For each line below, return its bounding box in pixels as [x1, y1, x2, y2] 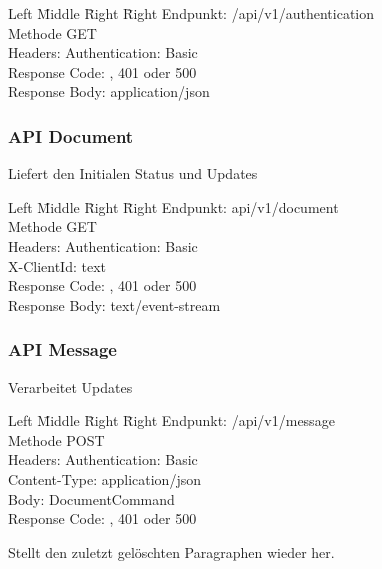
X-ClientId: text [8, 255, 106, 276]
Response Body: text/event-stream [8, 294, 221, 315]
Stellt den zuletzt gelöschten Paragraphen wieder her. [8, 541, 335, 562]
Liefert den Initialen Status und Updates [8, 163, 258, 184]
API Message [8, 337, 117, 362]
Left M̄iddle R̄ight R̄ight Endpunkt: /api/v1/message [8, 410, 335, 431]
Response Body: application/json [8, 81, 210, 102]
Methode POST [8, 429, 105, 450]
